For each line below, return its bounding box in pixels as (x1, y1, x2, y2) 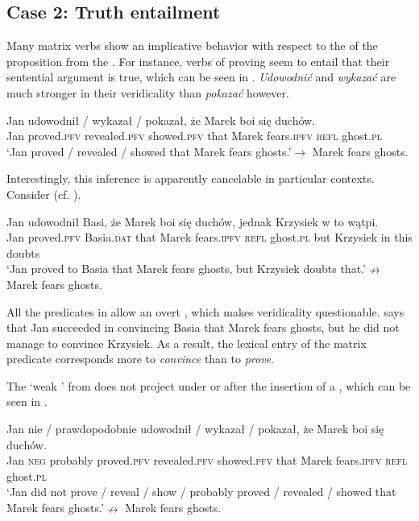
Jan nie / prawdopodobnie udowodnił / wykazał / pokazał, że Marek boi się (6, 420, 384, 437)
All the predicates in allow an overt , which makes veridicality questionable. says (6, 303, 404, 320)
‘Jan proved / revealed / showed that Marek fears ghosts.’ (6, 143, 292, 159)
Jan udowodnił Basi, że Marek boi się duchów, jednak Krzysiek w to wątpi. (6, 213, 379, 229)
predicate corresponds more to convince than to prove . (6, 350, 274, 367)
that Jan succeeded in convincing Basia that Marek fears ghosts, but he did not (6, 319, 400, 336)
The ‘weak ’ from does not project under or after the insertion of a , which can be (6, 377, 411, 394)
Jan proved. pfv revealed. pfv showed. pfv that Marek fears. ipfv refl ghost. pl (6, 127, 382, 144)
